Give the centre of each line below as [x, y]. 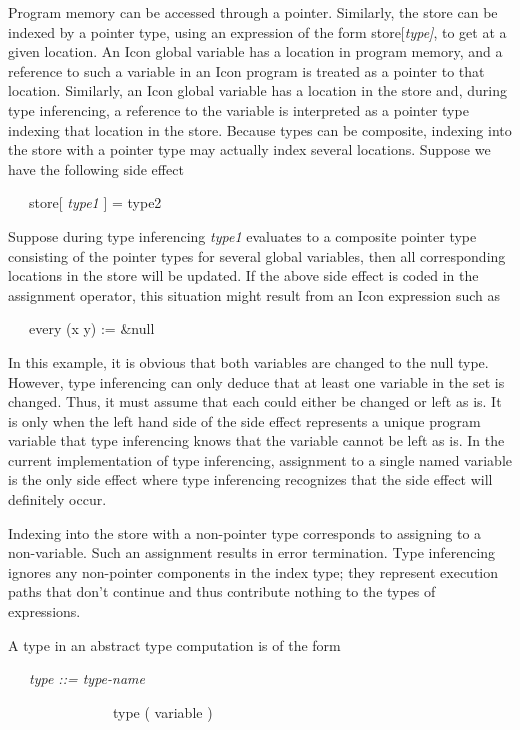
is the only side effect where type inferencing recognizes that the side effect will [250, 479]
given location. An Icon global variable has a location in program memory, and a [255, 51]
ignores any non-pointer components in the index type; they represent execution [253, 571]
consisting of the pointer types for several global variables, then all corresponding [257, 255]
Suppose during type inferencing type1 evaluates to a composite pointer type [242, 235]
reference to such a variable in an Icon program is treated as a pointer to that [246, 70]
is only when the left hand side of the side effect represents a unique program [244, 420]
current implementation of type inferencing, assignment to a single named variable [260, 459]
